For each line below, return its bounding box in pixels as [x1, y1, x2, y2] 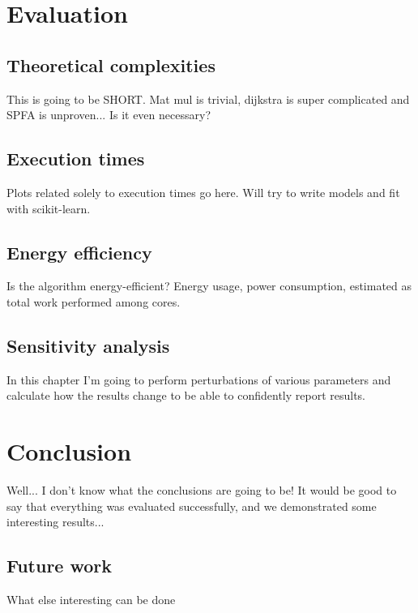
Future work [6, 553, 113, 578]
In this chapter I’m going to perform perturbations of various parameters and [6, 371, 391, 388]
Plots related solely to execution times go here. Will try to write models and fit [6, 183, 400, 200]
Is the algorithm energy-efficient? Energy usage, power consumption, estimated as [6, 277, 412, 294]
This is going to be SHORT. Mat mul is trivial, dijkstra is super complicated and [6, 90, 410, 107]
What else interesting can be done [6, 591, 176, 608]
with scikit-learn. [6, 199, 91, 216]
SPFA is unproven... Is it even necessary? [6, 106, 211, 123]
